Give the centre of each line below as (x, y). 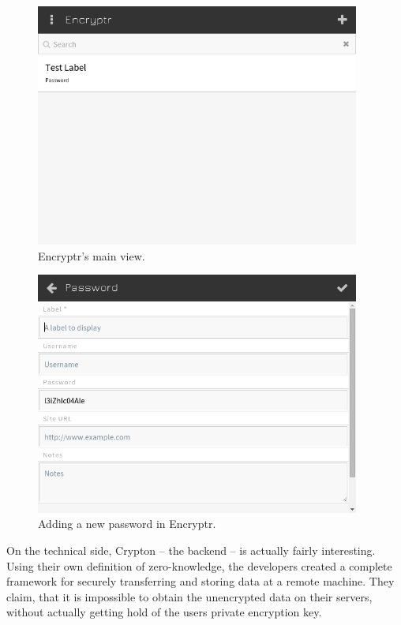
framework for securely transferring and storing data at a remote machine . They (200, 581)
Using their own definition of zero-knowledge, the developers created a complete (199, 565)
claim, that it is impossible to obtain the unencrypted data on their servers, (189, 596)
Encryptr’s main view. (92, 255)
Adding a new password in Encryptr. (127, 524)
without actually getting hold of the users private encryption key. (164, 612)
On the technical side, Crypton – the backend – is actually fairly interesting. (191, 550)
